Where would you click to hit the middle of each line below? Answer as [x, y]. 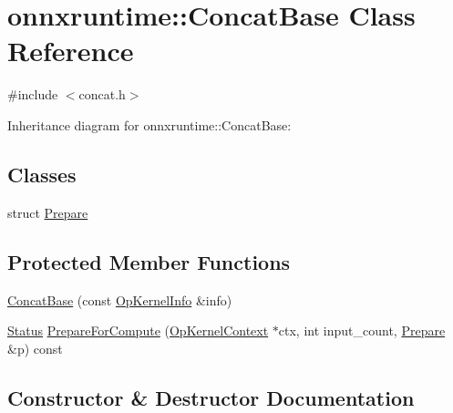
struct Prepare [48, 212]
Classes [42, 174]
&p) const [35, 348]
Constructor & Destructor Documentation [211, 397]
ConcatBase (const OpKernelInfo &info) [120, 299]
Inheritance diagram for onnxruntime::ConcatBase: [149, 124]
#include [33, 94]
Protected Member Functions [149, 261]
